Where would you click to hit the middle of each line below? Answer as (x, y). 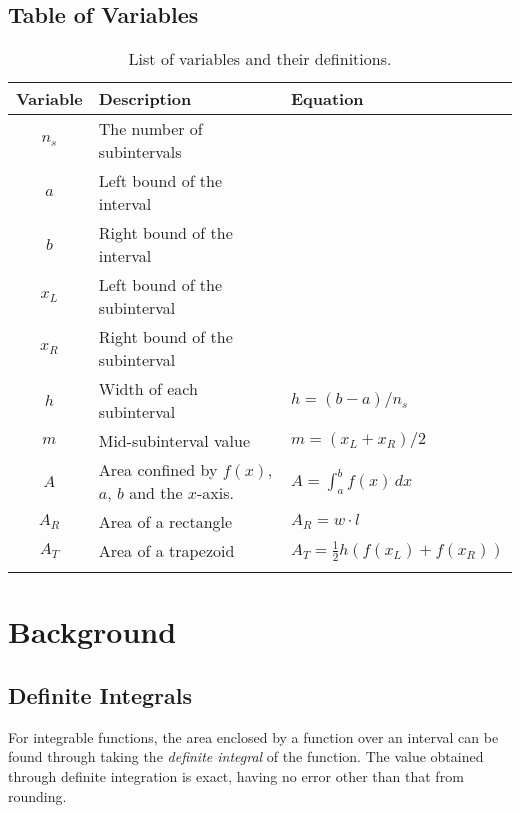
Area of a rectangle (165, 522)
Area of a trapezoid (166, 551)
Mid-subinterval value (174, 441)
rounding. (37, 795)
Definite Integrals (100, 694)
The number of (150, 129)
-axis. (215, 493)
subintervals (140, 152)
